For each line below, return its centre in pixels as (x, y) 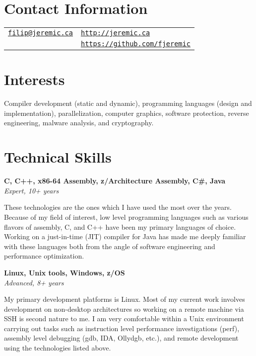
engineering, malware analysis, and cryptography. (79, 123)
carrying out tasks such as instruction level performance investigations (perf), (122, 328)
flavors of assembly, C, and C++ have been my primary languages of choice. (120, 226)
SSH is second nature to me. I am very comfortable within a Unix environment (124, 318)
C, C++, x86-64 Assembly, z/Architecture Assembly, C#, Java (115, 181)
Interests (34, 79)
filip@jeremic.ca (40, 33)
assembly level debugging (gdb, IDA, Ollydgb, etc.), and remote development (121, 338)
